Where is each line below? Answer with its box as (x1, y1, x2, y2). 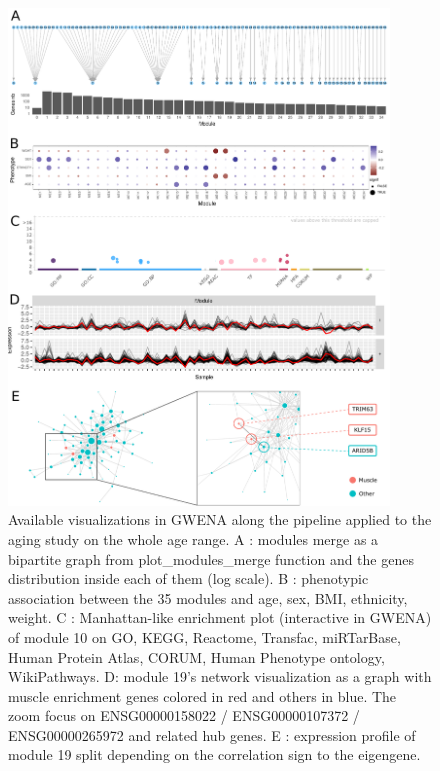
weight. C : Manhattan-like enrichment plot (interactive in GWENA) (8, 607, 432, 628)
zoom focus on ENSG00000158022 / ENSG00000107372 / (8, 705, 360, 726)
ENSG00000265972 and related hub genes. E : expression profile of (8, 724, 416, 745)
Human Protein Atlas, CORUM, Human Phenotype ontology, (8, 646, 385, 667)
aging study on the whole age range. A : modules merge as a (8, 528, 379, 549)
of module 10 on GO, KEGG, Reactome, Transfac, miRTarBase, (8, 626, 401, 647)
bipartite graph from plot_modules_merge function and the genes (8, 548, 414, 569)
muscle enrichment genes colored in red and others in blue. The (8, 685, 397, 706)
